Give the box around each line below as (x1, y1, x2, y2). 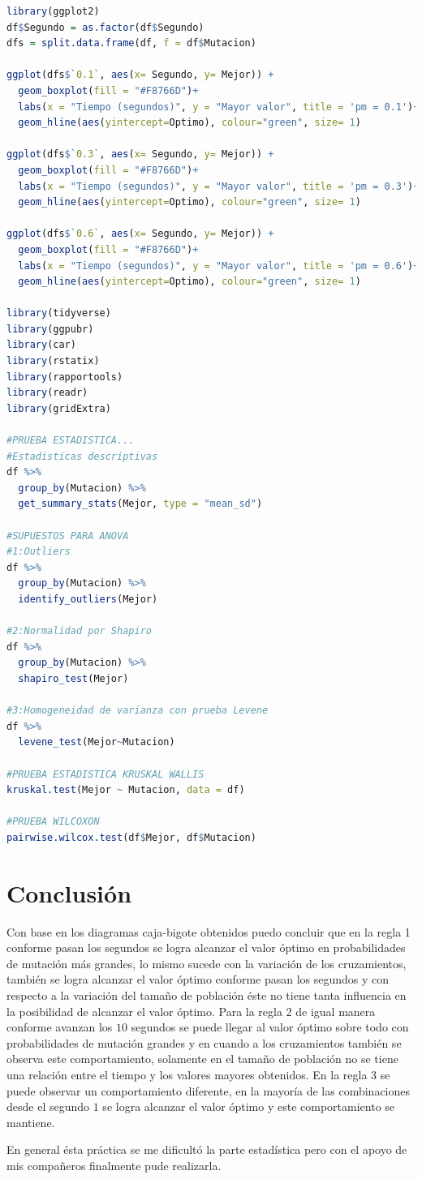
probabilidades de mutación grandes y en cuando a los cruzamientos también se (6, 1034, 402, 1051)
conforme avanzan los (6, 1018, 113, 1035)
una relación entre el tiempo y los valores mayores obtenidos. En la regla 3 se (6, 1065, 390, 1083)
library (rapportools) (6, 371, 123, 383)
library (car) (6, 339, 76, 351)
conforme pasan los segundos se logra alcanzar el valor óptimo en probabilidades (6, 939, 406, 956)
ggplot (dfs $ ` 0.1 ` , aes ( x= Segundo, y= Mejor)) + (6, 69, 274, 81)
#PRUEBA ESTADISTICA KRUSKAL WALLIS (6, 768, 205, 780)
